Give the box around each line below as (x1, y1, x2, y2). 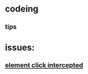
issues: (5, 42, 35, 53)
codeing (5, 3, 38, 15)
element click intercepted (5, 61, 83, 70)
